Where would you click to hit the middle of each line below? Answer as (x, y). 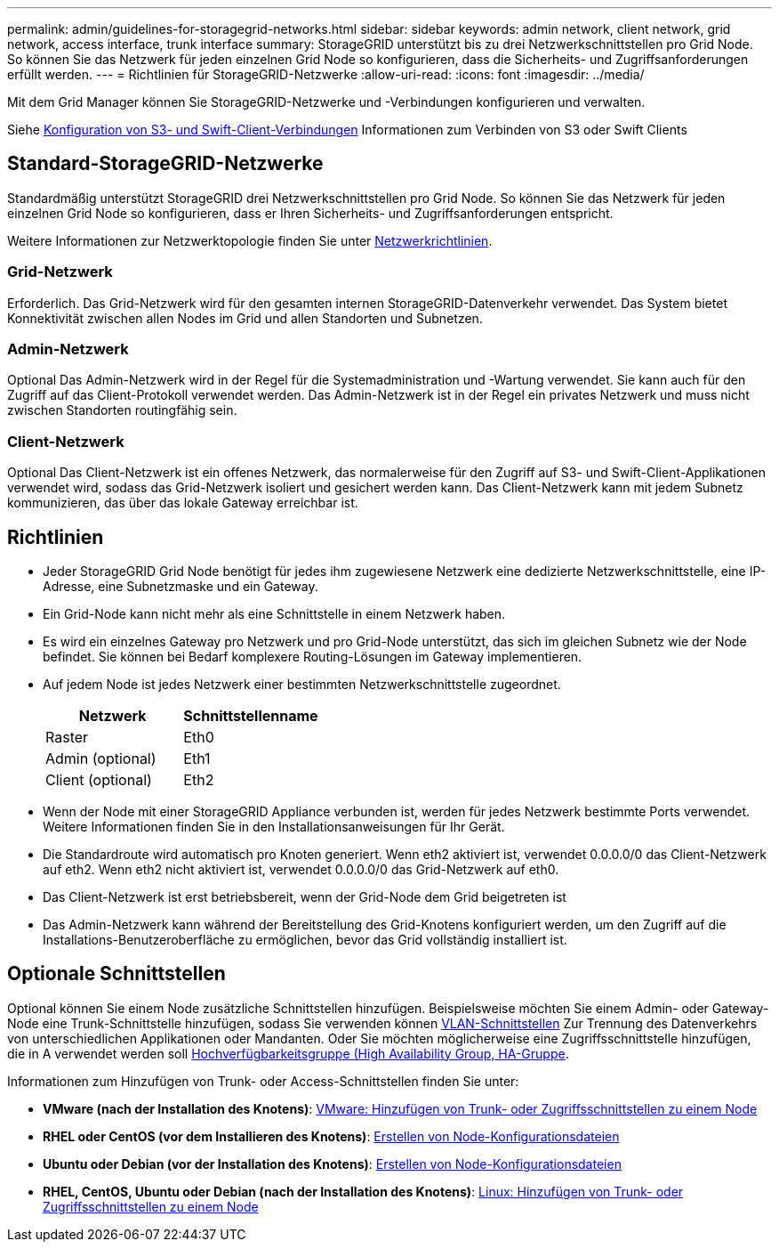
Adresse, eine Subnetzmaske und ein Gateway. (181, 586)
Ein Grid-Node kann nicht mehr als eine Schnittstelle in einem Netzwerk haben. (274, 613)
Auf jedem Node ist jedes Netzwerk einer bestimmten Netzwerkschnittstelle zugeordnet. (302, 684)
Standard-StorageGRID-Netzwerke (165, 164)
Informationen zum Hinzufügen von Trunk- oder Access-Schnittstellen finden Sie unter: (263, 1081)
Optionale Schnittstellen (116, 974)
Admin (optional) (101, 758)
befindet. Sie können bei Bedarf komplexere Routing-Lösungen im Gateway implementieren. (313, 656)
